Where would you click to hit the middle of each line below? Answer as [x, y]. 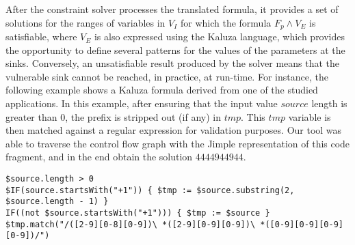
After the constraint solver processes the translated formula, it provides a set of [172, 9]
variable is [310, 116]
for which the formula [226, 22]
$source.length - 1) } [57, 202]
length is [329, 103]
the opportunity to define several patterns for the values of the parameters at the [175, 49]
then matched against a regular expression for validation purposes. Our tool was [174, 130]
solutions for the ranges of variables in [86, 22]
